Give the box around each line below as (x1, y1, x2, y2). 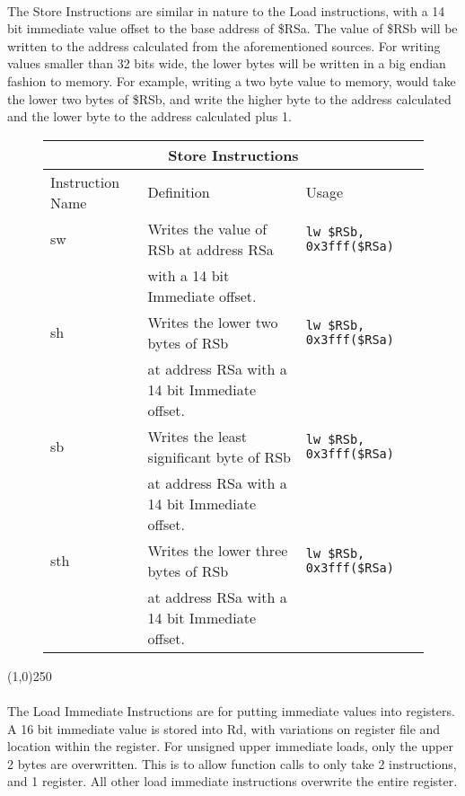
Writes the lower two (147, 311, 278, 332)
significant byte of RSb (147, 446, 292, 467)
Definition (147, 181, 210, 203)
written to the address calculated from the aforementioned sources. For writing (7, 36, 441, 55)
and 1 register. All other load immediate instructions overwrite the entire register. (7, 772, 458, 791)
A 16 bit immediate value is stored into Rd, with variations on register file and (7, 719, 441, 738)
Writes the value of (147, 217, 268, 239)
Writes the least (147, 425, 248, 447)
